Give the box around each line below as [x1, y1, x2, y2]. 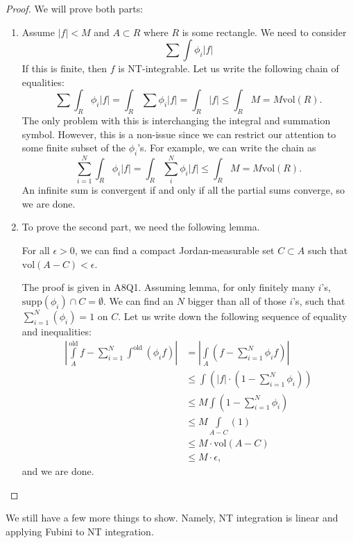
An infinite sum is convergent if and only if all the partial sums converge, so [21, 183, 345, 197]
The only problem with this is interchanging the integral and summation [21, 113, 331, 128]
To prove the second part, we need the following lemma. [21, 219, 260, 234]
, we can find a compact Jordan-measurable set [74, 243, 275, 258]
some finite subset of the [21, 140, 126, 155]
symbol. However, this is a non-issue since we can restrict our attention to [21, 126, 336, 141]
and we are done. [21, 463, 94, 478]
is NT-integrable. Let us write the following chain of [118, 61, 339, 76]
